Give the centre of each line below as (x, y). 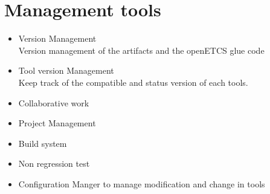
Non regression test (54, 163)
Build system (43, 143)
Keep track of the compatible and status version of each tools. (133, 82)
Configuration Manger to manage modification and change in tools (142, 183)
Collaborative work (54, 102)
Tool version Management (66, 70)
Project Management (57, 123)
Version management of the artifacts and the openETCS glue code (141, 50)
